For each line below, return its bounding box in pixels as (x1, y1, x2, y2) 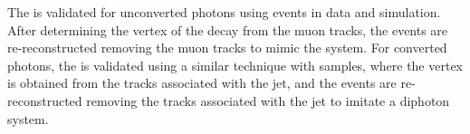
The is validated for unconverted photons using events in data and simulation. (7, 3, 441, 21)
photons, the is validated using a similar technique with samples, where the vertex (7, 55, 464, 74)
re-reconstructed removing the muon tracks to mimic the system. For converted (7, 38, 447, 57)
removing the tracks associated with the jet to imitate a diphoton (86, 91, 450, 110)
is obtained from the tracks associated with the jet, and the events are (7, 73, 397, 92)
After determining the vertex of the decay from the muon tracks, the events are (7, 20, 448, 39)
